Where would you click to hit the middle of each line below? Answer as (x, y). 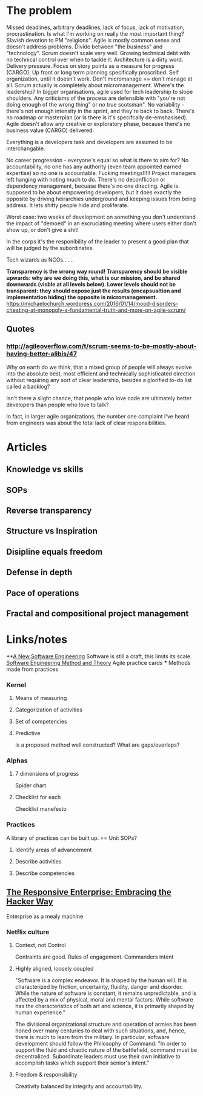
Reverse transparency (49, 510)
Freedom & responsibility (46, 1074)
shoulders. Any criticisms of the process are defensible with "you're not (96, 98)
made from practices (32, 669)
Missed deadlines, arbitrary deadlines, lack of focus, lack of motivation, (95, 27)
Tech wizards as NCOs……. (40, 259)
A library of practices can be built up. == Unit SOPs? (72, 838)
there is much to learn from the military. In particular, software (92, 1037)
